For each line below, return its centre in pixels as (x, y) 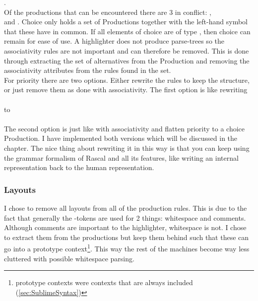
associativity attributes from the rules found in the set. (88, 70)
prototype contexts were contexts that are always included (104, 282)
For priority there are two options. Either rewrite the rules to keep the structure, (127, 80)
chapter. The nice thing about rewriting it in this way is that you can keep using (127, 148)
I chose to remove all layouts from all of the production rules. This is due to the (126, 208)
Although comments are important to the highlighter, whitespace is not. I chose (125, 227)
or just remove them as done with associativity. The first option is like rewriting (126, 90)
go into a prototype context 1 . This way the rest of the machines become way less (127, 248)
